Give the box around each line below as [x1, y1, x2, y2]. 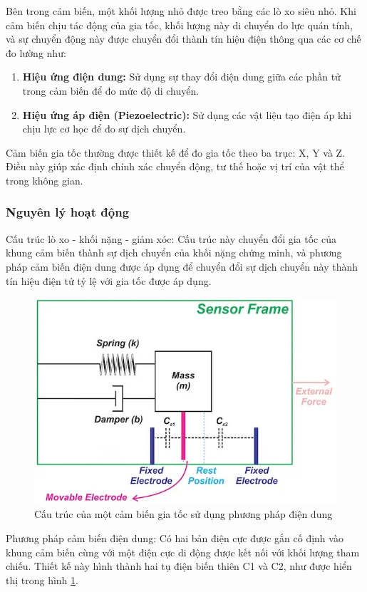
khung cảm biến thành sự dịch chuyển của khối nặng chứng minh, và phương [6, 245, 342, 260]
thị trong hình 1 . [6, 572, 78, 587]
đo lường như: [6, 45, 66, 60]
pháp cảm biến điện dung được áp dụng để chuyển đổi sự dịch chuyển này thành [6, 259, 358, 274]
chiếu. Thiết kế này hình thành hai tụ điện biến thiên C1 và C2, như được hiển [6, 559, 352, 573]
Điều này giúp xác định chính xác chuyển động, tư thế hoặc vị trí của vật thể [6, 159, 344, 174]
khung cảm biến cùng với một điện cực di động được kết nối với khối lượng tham [6, 544, 360, 559]
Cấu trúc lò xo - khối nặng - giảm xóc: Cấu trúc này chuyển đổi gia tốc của [6, 231, 337, 246]
